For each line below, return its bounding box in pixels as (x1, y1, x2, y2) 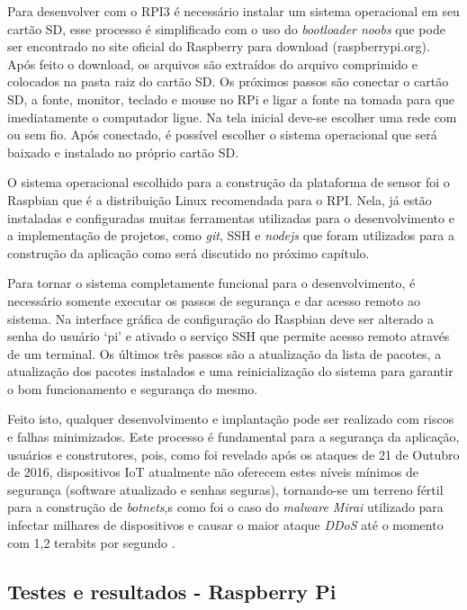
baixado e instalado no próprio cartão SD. (7, 142, 239, 161)
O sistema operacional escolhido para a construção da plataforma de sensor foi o (7, 173, 450, 192)
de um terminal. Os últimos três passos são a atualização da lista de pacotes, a (7, 344, 442, 363)
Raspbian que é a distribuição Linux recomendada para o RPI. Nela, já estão (7, 190, 432, 209)
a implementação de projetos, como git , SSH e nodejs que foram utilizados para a (7, 226, 454, 245)
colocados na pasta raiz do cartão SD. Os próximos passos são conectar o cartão (7, 72, 449, 91)
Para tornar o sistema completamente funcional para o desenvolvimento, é (7, 274, 416, 292)
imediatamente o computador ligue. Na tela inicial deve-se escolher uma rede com (7, 107, 457, 126)
